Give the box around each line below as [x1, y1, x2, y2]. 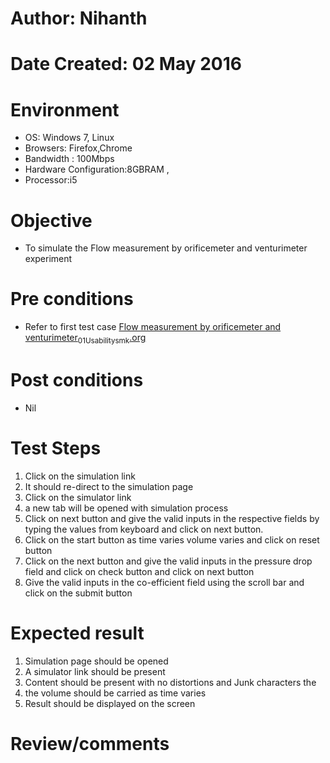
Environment [10, 98, 120, 121]
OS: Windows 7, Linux [24, 132, 115, 144]
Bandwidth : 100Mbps [24, 153, 115, 165]
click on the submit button [24, 587, 133, 599]
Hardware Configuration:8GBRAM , [24, 163, 170, 176]
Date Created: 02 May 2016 [10, 53, 242, 76]
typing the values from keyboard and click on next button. [24, 523, 264, 535]
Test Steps [10, 437, 102, 460]
